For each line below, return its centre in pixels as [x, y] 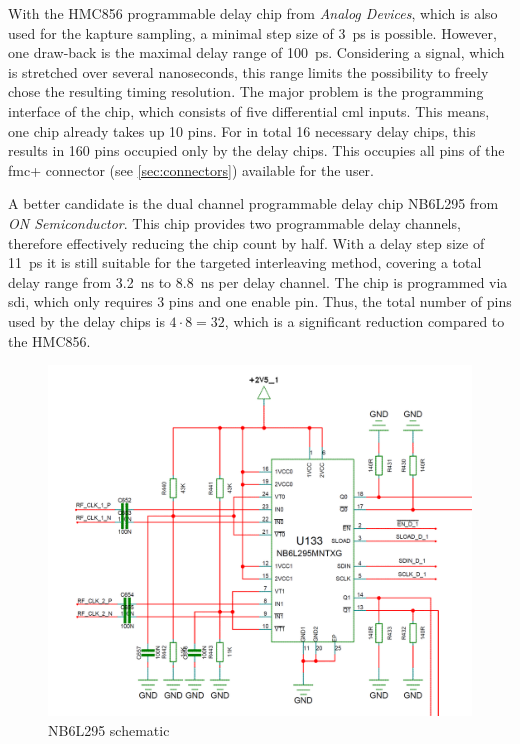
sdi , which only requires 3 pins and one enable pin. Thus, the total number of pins [260, 301]
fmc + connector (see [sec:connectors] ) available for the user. [191, 169]
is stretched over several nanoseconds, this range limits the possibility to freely [248, 71]
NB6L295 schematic [109, 729]
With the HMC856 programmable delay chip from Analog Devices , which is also [253, 13]
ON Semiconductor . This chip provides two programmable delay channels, [234, 222]
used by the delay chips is [86, 320]
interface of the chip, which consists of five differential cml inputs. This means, [249, 110]
